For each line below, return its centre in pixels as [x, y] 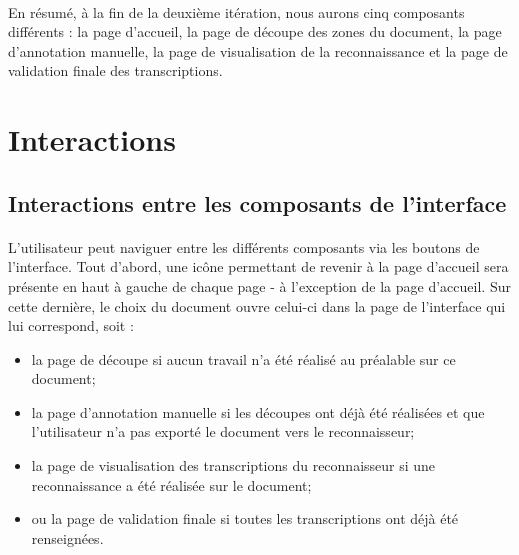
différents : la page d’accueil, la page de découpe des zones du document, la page [255, 31]
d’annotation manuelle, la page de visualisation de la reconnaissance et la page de [258, 50]
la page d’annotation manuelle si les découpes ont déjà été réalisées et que [258, 411]
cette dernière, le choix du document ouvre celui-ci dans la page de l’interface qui [257, 305]
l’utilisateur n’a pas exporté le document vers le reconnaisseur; [223, 431]
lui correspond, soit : [71, 325]
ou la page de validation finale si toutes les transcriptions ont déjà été [245, 518]
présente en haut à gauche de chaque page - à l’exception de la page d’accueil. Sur [259, 285]
